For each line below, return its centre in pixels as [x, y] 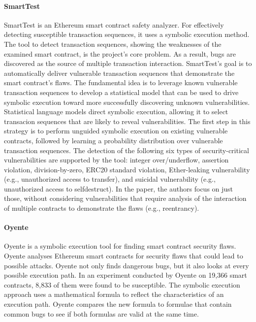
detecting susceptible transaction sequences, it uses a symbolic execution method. [127, 34]
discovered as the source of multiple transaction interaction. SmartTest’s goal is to [128, 63]
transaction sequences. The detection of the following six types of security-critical [127, 150]
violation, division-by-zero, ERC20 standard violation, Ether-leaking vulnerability [127, 169]
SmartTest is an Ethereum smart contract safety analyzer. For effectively [114, 24]
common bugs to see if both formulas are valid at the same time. [101, 313]
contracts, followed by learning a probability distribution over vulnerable [113, 140]
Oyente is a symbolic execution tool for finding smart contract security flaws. [120, 246]
